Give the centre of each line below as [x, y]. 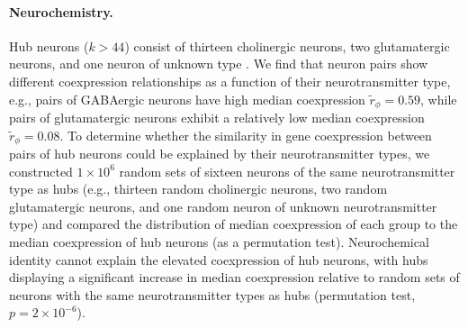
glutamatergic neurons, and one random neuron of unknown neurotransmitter [223, 206]
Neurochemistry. [61, 11]
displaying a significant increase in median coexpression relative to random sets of [234, 277]
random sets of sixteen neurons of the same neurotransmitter [287, 171]
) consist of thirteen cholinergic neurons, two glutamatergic [287, 46]
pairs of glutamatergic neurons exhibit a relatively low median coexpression [217, 118]
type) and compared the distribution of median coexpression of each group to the [234, 224]
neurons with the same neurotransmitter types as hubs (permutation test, [212, 294]
